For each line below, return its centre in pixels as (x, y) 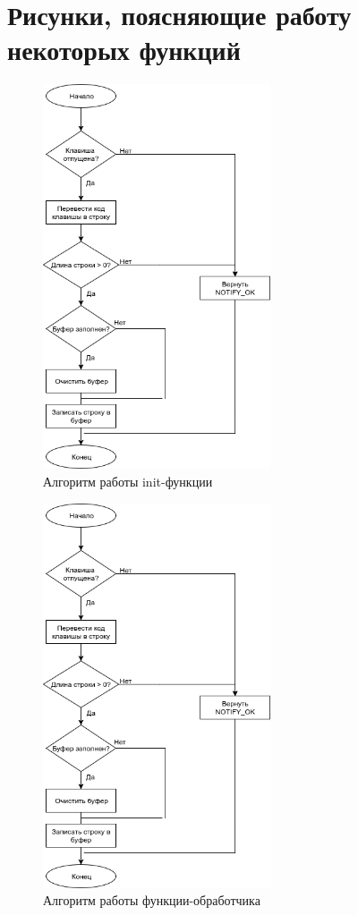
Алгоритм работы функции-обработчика (152, 900)
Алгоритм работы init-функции (128, 481)
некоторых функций (124, 50)
